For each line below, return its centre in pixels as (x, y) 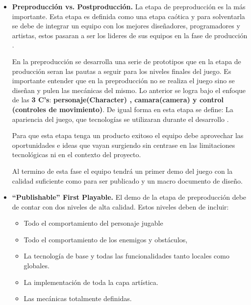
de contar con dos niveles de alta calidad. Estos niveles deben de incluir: (120, 206)
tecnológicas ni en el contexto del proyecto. (76, 154)
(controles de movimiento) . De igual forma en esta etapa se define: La (123, 109)
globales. (37, 266)
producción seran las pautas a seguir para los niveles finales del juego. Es (122, 71)
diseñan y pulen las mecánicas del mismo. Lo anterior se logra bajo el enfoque (129, 90)
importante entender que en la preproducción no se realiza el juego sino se (123, 81)
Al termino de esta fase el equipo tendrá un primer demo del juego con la (122, 171)
